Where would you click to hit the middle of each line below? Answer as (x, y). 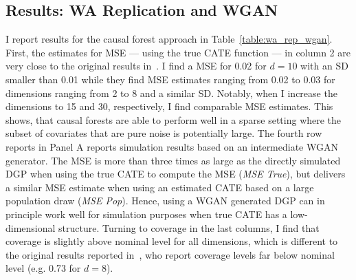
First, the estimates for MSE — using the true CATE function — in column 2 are (178, 52)
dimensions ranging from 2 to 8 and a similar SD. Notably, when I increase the (171, 93)
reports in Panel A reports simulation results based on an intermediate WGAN (172, 146)
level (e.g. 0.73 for (43, 268)
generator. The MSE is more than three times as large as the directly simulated (173, 160)
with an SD (324, 66)
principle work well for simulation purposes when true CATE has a (146, 214)
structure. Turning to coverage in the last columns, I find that (189, 227)
